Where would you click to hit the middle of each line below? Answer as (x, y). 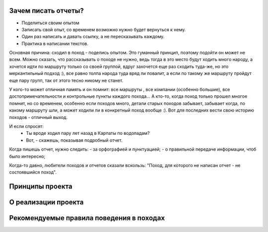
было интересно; (27, 156)
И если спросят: (27, 126)
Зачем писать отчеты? (47, 11)
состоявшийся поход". (33, 172)
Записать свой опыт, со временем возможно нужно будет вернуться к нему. (104, 29)
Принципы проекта (41, 187)
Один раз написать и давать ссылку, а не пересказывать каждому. (93, 37)
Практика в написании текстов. (55, 43)
